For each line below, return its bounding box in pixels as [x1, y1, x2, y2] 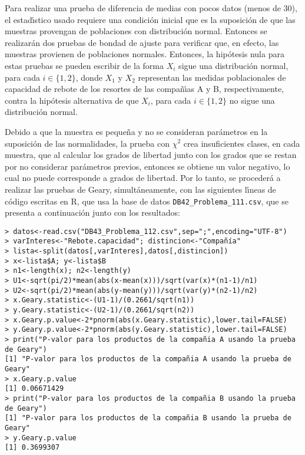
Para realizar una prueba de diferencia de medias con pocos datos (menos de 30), [5, 2, 297, 14]
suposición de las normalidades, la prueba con [5, 137, 170, 149]
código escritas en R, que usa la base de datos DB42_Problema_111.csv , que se [5, 194, 289, 207]
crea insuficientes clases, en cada [183, 137, 300, 149]
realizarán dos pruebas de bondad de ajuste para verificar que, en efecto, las [5, 36, 279, 48]
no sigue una [229, 94, 275, 106]
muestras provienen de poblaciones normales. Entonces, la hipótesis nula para [5, 48, 284, 60]
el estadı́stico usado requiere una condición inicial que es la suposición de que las [5, 13, 296, 25]
